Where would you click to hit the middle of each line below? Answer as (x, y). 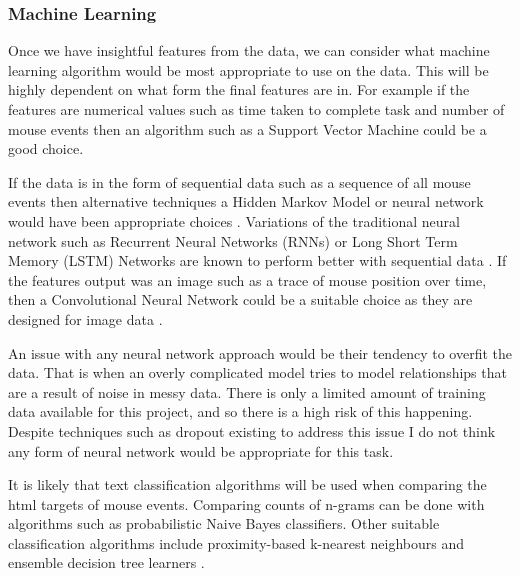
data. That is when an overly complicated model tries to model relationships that (257, 372)
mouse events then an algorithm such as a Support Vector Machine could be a (247, 128)
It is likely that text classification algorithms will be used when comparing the (247, 484)
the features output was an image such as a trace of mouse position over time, (247, 279)
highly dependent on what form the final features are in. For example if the (239, 89)
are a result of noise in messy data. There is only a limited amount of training (247, 391)
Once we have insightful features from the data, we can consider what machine (249, 50)
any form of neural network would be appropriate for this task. (201, 450)
